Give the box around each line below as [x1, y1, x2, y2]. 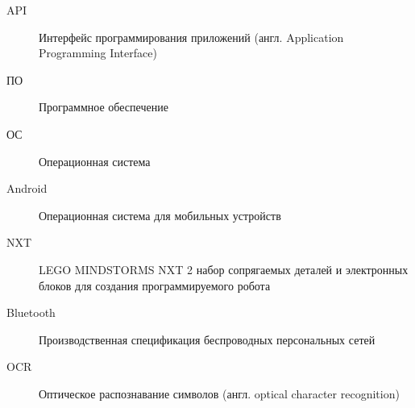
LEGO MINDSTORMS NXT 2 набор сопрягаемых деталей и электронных [39, 260, 409, 277]
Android [6, 180, 48, 197]
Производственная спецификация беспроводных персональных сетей [39, 331, 376, 348]
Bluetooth [6, 304, 56, 321]
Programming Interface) [39, 44, 157, 61]
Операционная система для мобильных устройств [39, 206, 281, 223]
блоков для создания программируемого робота [39, 277, 271, 294]
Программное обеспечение [39, 98, 168, 115]
